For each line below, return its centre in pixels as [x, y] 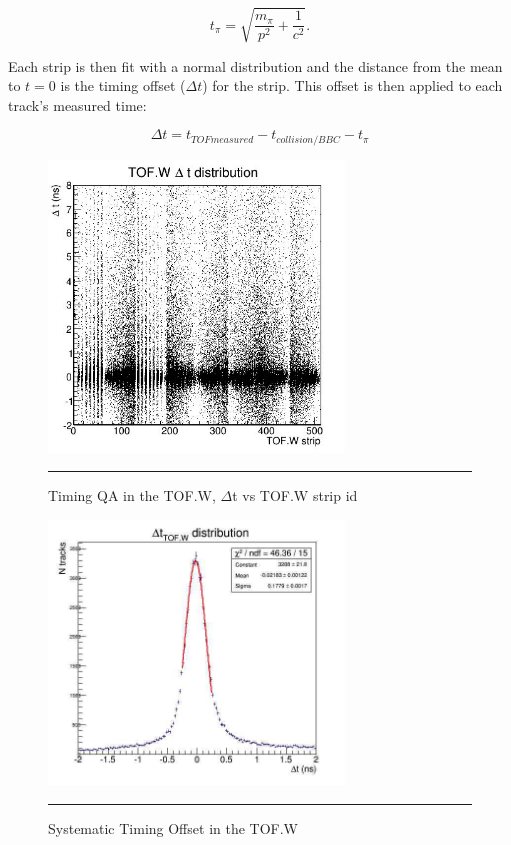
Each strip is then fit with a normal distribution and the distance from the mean [255, 65]
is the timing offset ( [123, 85]
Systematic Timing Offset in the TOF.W [173, 827]
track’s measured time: [77, 104]
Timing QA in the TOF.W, [132, 495]
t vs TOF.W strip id [295, 495]
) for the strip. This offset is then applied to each [352, 85]
